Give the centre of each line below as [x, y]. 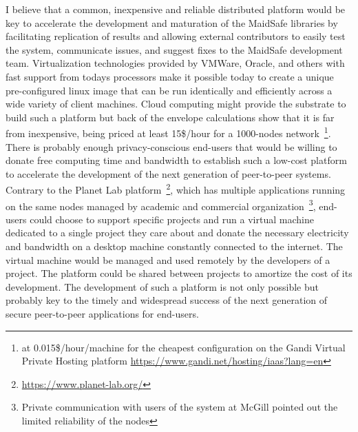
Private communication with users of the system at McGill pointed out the [180, 407]
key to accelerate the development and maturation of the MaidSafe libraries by [172, 22]
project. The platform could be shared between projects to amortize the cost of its [179, 273]
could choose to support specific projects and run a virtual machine [172, 219]
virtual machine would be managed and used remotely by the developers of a [168, 259]
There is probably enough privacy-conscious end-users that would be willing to [171, 146]
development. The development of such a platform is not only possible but [162, 286]
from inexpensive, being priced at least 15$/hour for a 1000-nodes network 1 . [168, 132]
